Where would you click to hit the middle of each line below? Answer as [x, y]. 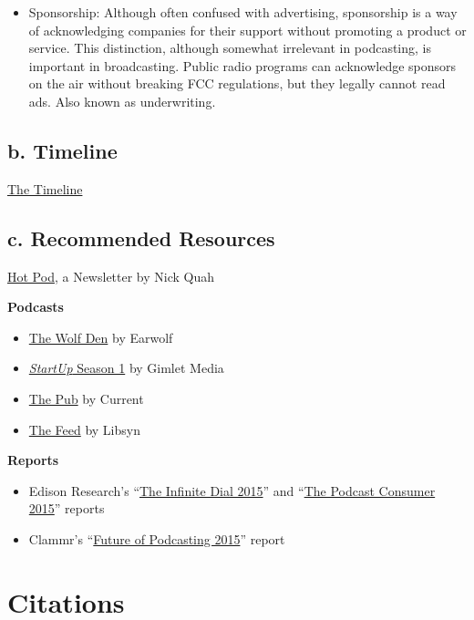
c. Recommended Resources [141, 238]
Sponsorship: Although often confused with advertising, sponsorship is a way [243, 12]
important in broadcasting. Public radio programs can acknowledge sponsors [242, 65]
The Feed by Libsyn [84, 429]
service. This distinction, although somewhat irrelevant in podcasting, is [230, 48]
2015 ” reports [67, 508]
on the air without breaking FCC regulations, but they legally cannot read [237, 83]
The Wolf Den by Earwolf [101, 337]
